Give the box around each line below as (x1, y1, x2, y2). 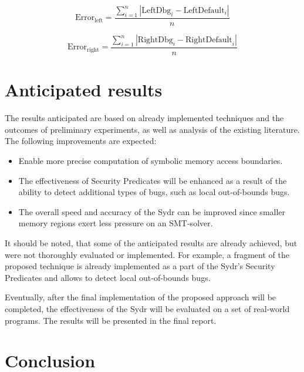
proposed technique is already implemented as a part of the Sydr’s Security (5, 260, 275, 272)
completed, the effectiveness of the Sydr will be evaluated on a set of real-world (5, 302, 290, 314)
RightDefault (185, 36, 232, 45)
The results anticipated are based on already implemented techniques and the (5, 112, 284, 124)
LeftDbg (141, 6, 171, 15)
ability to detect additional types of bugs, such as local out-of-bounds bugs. (18, 186, 290, 198)
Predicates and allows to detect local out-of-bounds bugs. (5, 271, 211, 283)
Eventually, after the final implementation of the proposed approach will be (5, 291, 276, 303)
